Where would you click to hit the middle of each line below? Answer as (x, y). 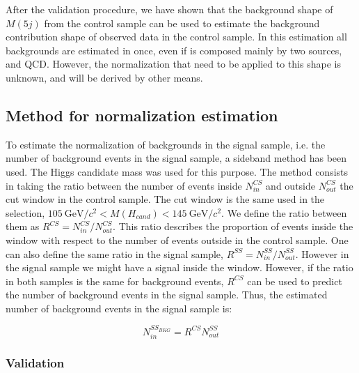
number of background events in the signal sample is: (119, 308)
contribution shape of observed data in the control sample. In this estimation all (176, 37)
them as (23, 226)
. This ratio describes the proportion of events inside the (233, 226)
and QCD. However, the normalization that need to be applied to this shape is (173, 64)
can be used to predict (295, 281)
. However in (322, 253)
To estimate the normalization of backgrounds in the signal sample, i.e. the (166, 144)
